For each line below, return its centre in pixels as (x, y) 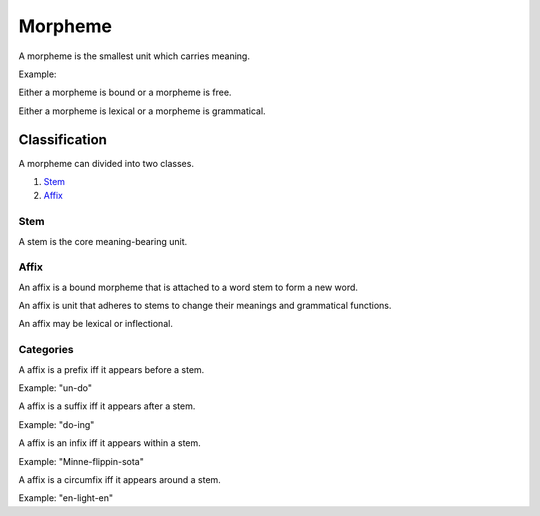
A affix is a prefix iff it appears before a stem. (111, 369)
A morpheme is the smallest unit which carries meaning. (134, 56)
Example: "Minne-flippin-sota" (81, 461)
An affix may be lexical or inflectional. (96, 324)
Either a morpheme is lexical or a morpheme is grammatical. (142, 111)
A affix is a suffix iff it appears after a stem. (107, 406)
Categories (46, 350)
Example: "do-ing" (56, 424)
